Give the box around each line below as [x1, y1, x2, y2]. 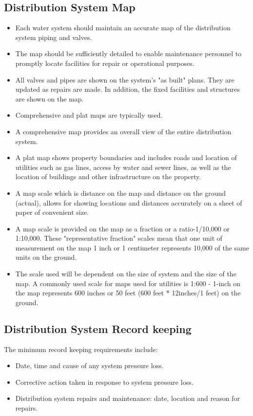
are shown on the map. [15, 93, 84, 104]
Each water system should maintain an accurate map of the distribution [15, 22, 231, 33]
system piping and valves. [15, 32, 92, 42]
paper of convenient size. [15, 207, 89, 217]
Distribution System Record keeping [4, 321, 192, 336]
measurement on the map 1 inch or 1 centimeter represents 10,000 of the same [15, 242, 249, 252]
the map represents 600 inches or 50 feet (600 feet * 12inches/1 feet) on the [15, 288, 241, 298]
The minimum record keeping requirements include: [4, 344, 158, 354]
